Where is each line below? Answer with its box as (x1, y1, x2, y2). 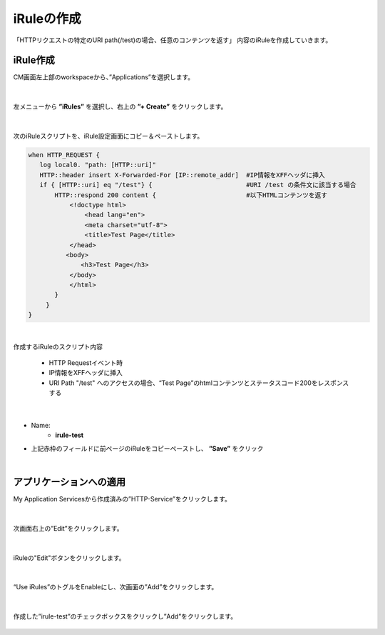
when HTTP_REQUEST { (28, 151, 100, 159)
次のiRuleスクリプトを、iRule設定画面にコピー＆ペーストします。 (13, 132, 204, 141)
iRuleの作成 (13, 11, 81, 26)
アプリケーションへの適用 (13, 476, 126, 488)
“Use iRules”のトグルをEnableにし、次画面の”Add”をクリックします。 (13, 583, 218, 591)
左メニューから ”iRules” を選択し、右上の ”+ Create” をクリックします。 (13, 102, 227, 111)
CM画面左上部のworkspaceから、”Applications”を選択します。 (13, 73, 195, 81)
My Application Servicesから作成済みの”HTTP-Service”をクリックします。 (13, 495, 231, 504)
